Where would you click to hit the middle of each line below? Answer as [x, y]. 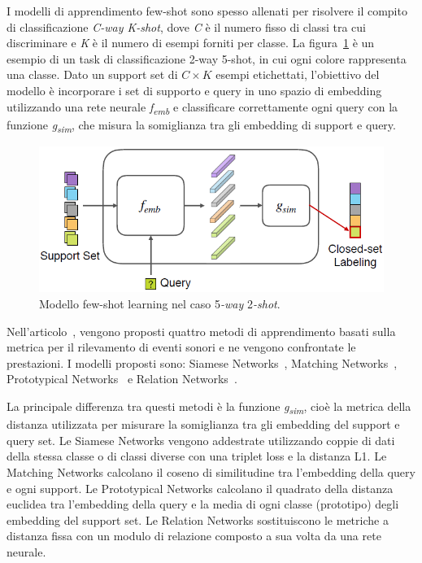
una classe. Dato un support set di [92, 74]
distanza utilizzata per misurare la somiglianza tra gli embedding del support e [203, 424]
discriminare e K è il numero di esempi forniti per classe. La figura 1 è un [191, 43]
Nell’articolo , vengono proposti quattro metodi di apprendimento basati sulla [201, 331]
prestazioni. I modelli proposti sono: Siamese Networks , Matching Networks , [202, 362]
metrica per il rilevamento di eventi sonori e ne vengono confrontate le [181, 347]
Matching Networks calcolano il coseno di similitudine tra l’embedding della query [211, 471]
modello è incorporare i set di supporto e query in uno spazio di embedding [194, 90]
